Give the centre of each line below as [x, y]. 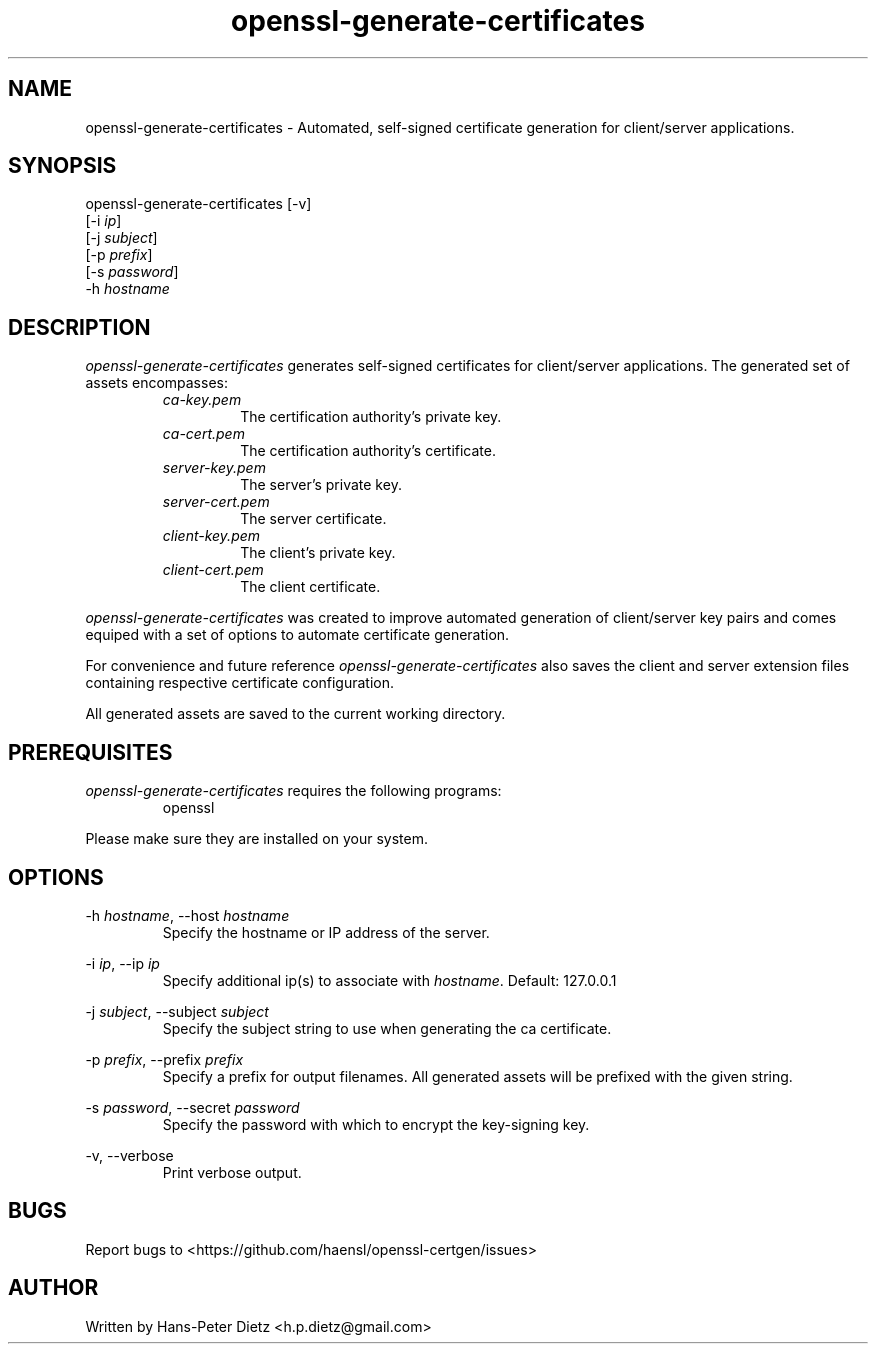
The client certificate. [310, 587]
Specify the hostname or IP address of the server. [326, 932]
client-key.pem [211, 536]
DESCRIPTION [79, 327]
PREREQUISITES [90, 752]
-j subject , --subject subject [177, 1011]
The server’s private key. [321, 485]
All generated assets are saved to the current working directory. [295, 714]
